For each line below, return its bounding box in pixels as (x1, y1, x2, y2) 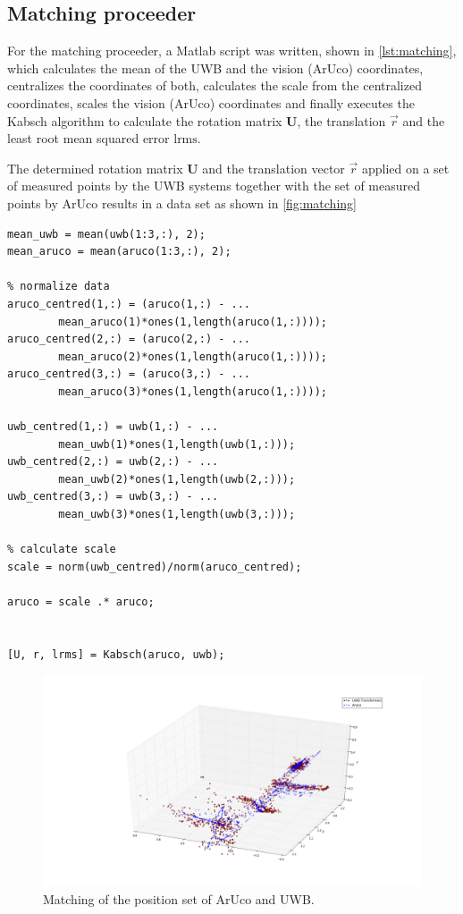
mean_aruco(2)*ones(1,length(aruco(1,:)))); (58, 350, 327, 363)
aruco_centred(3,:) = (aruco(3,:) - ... (7, 368, 251, 381)
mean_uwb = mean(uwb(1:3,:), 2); (7, 227, 206, 241)
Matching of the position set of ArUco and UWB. (43, 890, 315, 908)
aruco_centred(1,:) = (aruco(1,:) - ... (7, 297, 251, 310)
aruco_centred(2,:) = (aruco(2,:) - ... (7, 333, 251, 346)
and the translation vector (202, 158, 345, 177)
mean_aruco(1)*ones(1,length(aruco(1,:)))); (58, 315, 327, 328)
